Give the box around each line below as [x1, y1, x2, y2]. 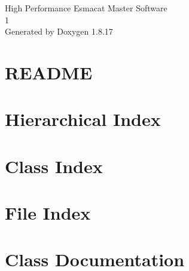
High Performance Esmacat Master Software [5, 2, 167, 14]
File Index [5, 201, 91, 225]
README [5, 60, 93, 84]
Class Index [5, 153, 103, 178]
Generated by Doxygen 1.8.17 [5, 25, 113, 38]
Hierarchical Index [5, 107, 161, 131]
